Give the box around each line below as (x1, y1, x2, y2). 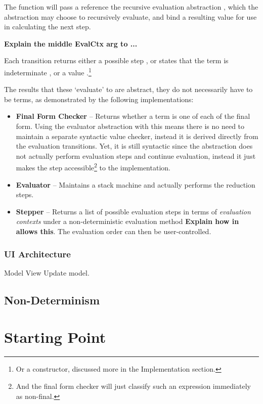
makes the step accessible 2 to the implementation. (16, 161, 170, 173)
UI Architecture (4, 247, 71, 260)
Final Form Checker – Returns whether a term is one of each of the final (16, 111, 250, 121)
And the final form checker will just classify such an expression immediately (16, 380, 251, 391)
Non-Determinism (4, 292, 100, 307)
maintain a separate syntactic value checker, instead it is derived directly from (16, 130, 258, 141)
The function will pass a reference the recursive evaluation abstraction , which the (4, 2, 258, 12)
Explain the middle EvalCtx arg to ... (4, 38, 138, 49)
